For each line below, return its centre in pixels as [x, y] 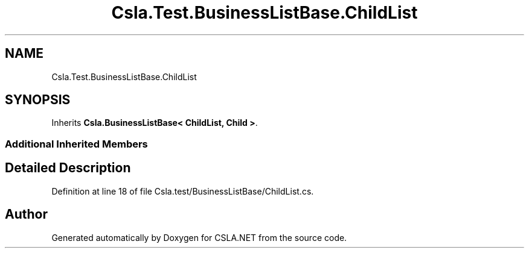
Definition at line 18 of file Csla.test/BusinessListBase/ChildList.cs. [183, 191]
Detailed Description [68, 168]
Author [26, 214]
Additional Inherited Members [76, 144]
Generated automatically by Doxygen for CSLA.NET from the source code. [199, 237]
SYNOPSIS [38, 100]
